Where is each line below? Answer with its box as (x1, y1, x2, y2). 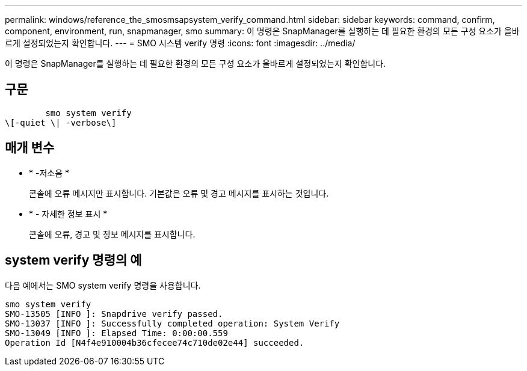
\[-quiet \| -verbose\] (5, 117, 117, 127)
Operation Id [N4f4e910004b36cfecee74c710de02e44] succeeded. (5, 337, 304, 348)
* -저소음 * (29, 167, 69, 178)
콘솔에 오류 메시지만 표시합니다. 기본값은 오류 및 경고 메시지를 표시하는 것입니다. (29, 188, 329, 198)
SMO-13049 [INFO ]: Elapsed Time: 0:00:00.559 (5, 328, 228, 338)
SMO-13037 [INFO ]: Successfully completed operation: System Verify (5, 318, 340, 328)
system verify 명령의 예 (5, 253, 142, 268)
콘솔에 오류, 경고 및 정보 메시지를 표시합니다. (29, 228, 196, 239)
